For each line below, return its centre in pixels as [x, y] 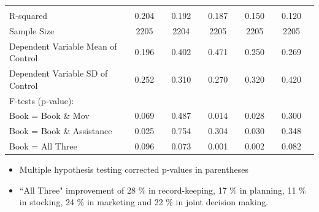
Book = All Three [43, 146]
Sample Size [32, 30]
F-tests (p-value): [42, 100]
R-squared [29, 15]
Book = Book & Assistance [61, 131]
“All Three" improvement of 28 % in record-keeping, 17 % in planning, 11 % [163, 190]
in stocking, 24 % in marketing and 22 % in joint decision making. [144, 202]
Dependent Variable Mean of [63, 46]
